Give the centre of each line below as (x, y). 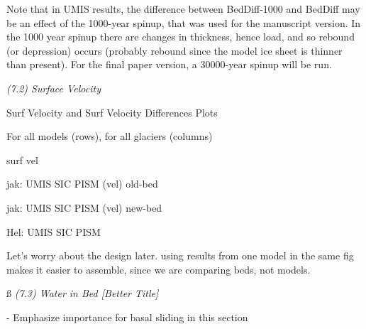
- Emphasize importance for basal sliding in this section (127, 317)
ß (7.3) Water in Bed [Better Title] (83, 293)
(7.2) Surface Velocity (54, 88)
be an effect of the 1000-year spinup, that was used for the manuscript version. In (184, 22)
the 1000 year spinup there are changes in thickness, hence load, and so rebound (181, 37)
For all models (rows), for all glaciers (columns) (110, 136)
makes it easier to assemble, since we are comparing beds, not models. (159, 269)
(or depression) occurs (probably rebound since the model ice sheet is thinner (174, 50)
